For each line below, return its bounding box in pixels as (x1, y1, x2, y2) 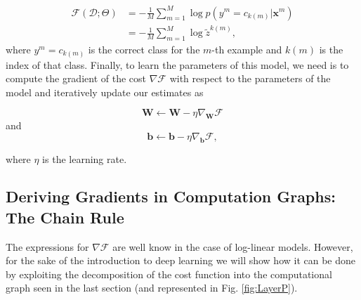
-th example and (211, 42, 282, 57)
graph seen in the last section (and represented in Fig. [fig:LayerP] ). (6, 280, 298, 295)
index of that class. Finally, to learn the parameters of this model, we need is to (6, 57, 349, 72)
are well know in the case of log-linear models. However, (112, 239, 353, 254)
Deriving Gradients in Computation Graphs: (6, 185, 336, 207)
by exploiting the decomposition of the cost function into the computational (6, 266, 332, 281)
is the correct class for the (88, 42, 200, 57)
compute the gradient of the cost (6, 71, 146, 86)
